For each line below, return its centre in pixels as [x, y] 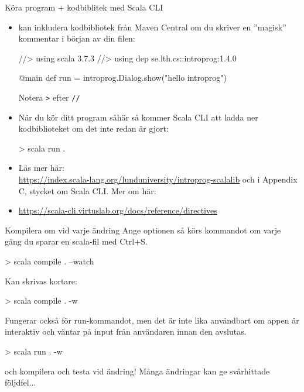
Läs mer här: [41, 168]
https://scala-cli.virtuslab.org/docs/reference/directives [118, 210]
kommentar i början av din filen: [77, 38]
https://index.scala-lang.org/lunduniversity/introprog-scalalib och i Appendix [158, 179]
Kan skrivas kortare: [41, 281]
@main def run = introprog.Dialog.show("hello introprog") [122, 78]
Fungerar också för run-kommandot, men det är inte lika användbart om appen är [152, 320]
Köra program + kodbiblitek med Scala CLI [84, 7]
